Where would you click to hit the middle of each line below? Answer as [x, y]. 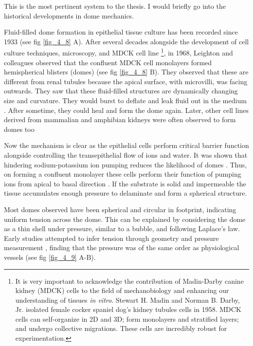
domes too [19, 129]
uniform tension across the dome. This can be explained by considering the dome [125, 219]
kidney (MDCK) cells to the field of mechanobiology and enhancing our [122, 290]
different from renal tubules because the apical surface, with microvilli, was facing [126, 81]
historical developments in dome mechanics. [69, 15]
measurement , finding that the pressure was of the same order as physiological [122, 247]
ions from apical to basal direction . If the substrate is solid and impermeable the [125, 183]
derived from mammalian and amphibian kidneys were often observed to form [120, 119]
